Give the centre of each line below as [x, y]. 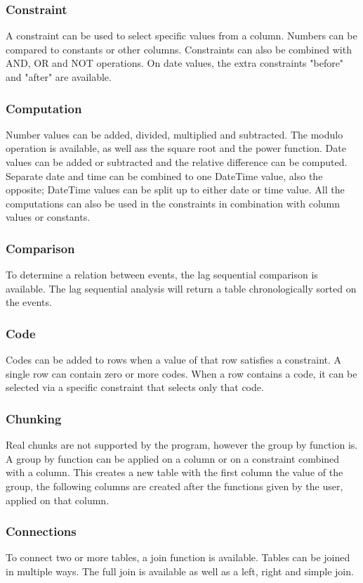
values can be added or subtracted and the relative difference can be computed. [177, 162]
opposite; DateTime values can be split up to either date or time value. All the [175, 190]
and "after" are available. [59, 77]
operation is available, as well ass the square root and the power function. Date [176, 148]
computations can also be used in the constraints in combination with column [173, 203]
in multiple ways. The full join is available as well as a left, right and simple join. [180, 571]
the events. [29, 302]
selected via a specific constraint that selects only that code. [135, 387]
